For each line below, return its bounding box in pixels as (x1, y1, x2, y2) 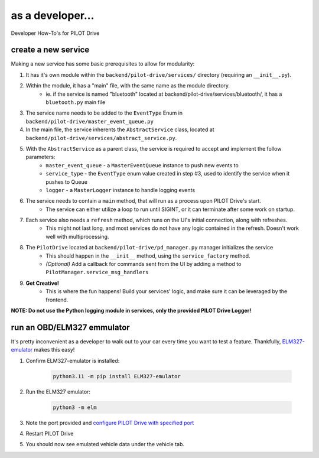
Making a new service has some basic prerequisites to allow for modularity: (11, 60, 195, 67)
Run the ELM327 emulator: (25, 388, 91, 395)
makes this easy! (34, 346, 75, 353)
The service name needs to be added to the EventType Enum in (25, 109, 183, 116)
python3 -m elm (53, 404, 97, 411)
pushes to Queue (45, 178, 88, 186)
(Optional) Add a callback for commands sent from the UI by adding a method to (45, 261, 242, 268)
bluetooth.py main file (45, 99, 106, 106)
